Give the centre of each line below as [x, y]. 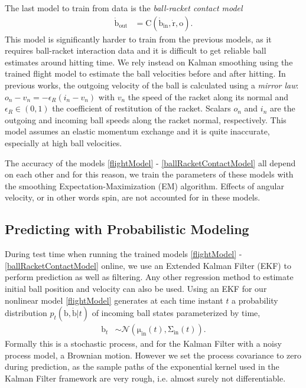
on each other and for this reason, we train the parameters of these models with [149, 174]
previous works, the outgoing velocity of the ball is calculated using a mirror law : [152, 85]
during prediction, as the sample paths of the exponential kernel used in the [142, 366]
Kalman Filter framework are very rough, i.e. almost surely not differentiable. [145, 378]
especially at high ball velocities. [64, 142]
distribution [26, 313]
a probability [255, 300]
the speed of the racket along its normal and [208, 96]
